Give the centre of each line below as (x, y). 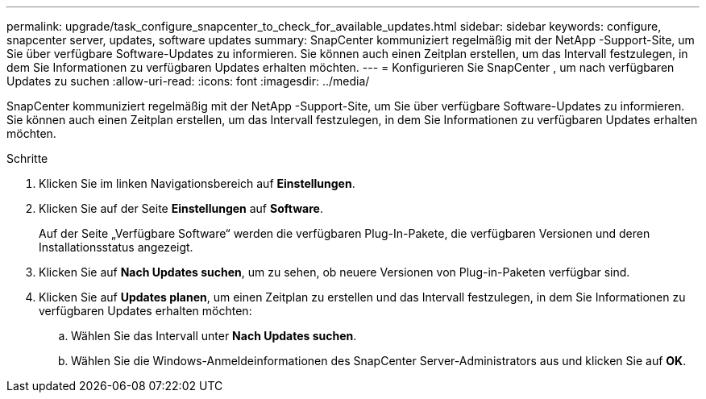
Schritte (27, 158)
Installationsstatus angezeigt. (116, 247)
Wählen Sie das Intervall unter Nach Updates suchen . (214, 336)
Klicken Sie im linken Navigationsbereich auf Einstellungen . (197, 183)
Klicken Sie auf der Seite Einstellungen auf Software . (181, 208)
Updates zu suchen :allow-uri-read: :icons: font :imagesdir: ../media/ (188, 81)
